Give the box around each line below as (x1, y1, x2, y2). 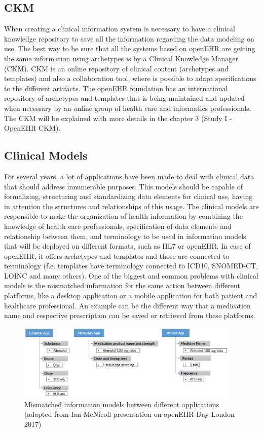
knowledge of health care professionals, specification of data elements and (4, 220, 232, 231)
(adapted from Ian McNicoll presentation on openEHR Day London (24, 409, 235, 419)
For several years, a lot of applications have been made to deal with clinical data (4, 171, 254, 181)
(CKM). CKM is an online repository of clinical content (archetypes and (4, 63, 229, 73)
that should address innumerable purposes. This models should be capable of (4, 181, 243, 191)
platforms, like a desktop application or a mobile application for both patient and (4, 290, 257, 301)
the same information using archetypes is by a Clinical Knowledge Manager (4, 53, 239, 63)
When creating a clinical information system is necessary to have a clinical (4, 23, 235, 34)
